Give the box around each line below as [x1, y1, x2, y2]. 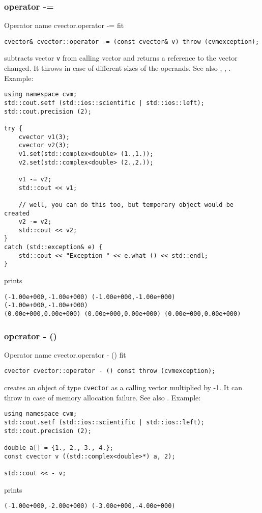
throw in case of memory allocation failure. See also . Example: [4, 392, 201, 402]
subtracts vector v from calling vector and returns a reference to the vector [4, 52, 238, 63]
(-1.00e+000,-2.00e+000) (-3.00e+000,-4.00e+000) [4, 502, 176, 510]
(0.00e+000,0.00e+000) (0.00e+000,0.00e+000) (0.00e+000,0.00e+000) [4, 310, 241, 317]
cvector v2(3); [18, 142, 70, 149]
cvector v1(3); [18, 133, 70, 141]
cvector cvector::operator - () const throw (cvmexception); [4, 367, 216, 375]
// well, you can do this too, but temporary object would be [18, 201, 234, 208]
